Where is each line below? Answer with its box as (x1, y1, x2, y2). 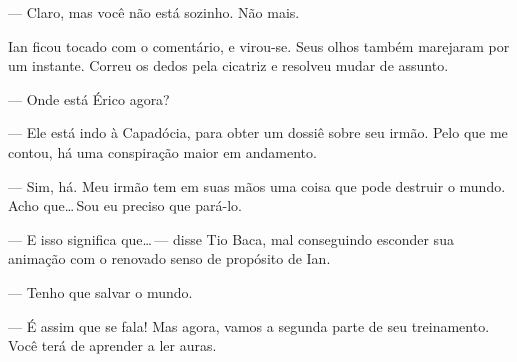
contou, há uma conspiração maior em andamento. (8, 141, 317, 162)
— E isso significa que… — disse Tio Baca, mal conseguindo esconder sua (8, 228, 454, 249)
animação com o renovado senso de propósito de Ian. (8, 248, 331, 269)
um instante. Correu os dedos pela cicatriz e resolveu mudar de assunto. (8, 55, 449, 76)
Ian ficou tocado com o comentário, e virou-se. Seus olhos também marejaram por (8, 35, 510, 56)
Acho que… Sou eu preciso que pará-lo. (8, 195, 242, 216)
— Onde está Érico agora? (8, 88, 170, 109)
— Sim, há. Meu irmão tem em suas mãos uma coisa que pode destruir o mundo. (8, 175, 506, 196)
